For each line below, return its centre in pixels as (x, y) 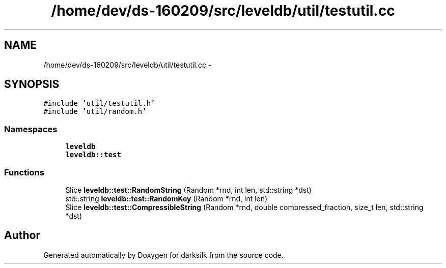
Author (22, 235)
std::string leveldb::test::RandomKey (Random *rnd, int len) (166, 198)
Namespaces (31, 129)
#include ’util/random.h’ (95, 112)
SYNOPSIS (32, 84)
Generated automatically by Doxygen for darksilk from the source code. (163, 255)
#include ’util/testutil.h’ (99, 103)
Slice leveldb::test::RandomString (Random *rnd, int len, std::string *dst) (188, 190)
